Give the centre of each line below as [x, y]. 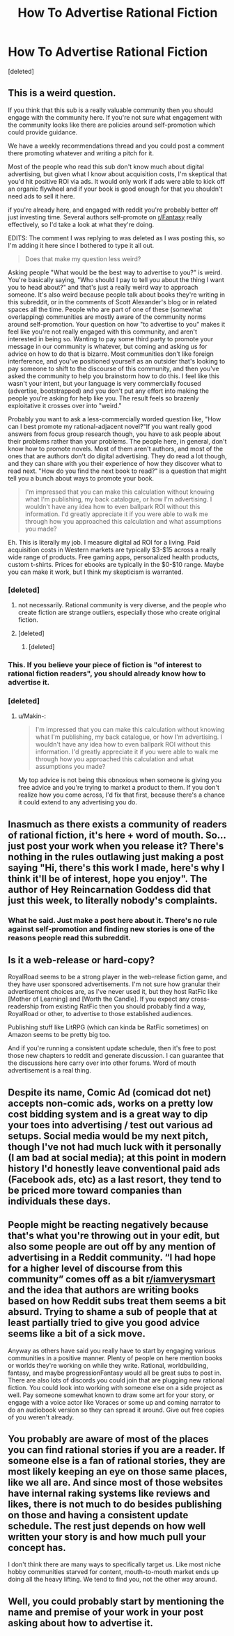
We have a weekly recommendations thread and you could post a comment [116, 146]
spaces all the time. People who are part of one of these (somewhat [105, 309]
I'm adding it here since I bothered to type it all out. [81, 245]
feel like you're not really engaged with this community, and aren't [103, 332]
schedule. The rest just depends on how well [107, 1526]
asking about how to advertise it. [81, 1623]
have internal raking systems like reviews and [109, 1493]
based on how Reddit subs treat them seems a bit [117, 1301]
